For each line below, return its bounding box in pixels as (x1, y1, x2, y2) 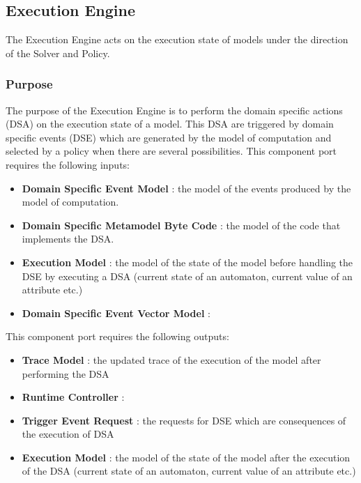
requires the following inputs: (6, 157, 130, 171)
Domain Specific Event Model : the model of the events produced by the (22, 181, 351, 195)
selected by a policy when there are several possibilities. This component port (6, 144, 337, 158)
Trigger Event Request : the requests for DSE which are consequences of (22, 413, 346, 427)
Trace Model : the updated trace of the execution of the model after (22, 352, 321, 367)
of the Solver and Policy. (6, 45, 110, 60)
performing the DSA (22, 366, 109, 381)
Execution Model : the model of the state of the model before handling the (22, 254, 353, 269)
